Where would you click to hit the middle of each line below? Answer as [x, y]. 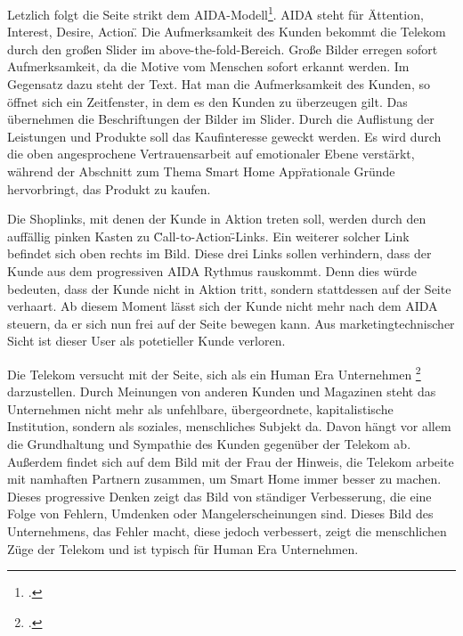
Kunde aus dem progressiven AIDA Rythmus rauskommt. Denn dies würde [212, 270]
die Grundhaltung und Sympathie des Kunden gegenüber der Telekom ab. [209, 443]
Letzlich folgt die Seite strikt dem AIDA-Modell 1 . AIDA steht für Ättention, [215, 13]
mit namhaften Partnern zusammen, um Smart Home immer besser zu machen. [224, 479]
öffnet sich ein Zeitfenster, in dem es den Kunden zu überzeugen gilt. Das [207, 101]
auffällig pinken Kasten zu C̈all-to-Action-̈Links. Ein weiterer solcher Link [208, 236]
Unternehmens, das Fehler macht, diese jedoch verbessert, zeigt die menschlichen [227, 530]
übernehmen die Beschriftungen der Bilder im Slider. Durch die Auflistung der [221, 119]
